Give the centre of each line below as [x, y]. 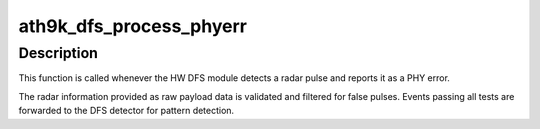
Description [58, 53]
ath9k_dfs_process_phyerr [132, 26]
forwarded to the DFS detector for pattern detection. [126, 111]
